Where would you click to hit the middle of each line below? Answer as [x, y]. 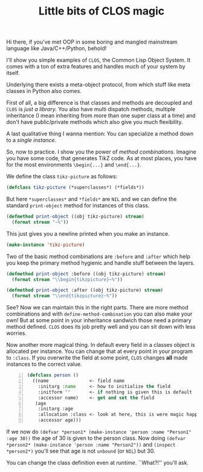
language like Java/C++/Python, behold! [56, 48]
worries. [17, 333]
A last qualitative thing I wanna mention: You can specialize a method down [100, 134]
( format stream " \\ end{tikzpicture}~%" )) [65, 296]
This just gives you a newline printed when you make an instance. [88, 233]
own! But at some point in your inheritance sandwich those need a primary [99, 320]
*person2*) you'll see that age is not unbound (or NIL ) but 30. [81, 451]
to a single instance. [31, 140]
